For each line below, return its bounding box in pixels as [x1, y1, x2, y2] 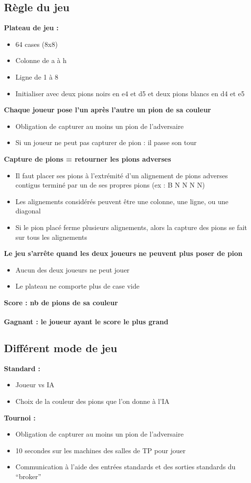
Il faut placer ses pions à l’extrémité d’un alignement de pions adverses [15, 170, 228, 180]
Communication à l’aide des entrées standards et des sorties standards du [15, 462, 236, 472]
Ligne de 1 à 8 [15, 71, 59, 82]
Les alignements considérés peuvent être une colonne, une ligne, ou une [15, 196, 228, 206]
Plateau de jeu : [4, 22, 59, 33]
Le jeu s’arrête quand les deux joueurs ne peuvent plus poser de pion [4, 248, 243, 258]
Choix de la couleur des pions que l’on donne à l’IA [15, 396, 170, 406]
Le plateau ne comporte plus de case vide [15, 281, 139, 291]
